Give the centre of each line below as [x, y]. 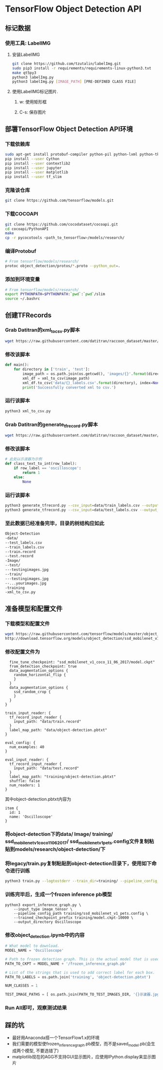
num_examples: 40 [27, 747]
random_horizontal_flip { [40, 675]
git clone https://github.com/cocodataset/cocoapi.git [62, 224]
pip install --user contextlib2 [38, 163]
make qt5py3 [24, 73]
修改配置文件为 [23, 652]
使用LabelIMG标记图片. [35, 92]
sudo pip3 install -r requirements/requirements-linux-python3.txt [81, 68]
